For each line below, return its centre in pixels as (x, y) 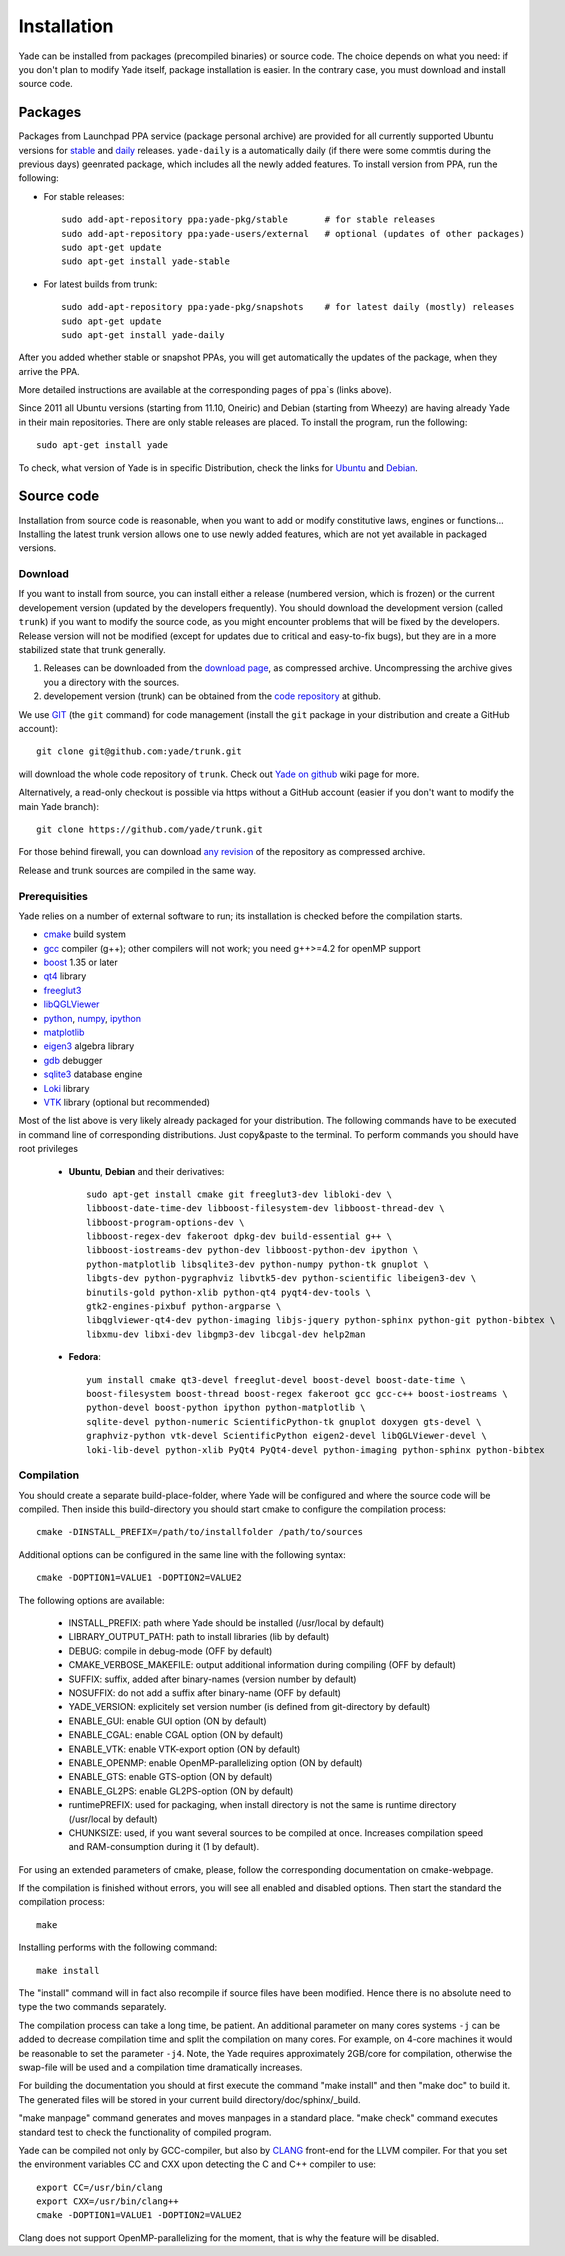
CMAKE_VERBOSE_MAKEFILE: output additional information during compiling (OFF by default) (262, 1665)
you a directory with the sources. (111, 682)
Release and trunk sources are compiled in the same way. (137, 870)
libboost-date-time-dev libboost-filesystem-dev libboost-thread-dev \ (265, 1208)
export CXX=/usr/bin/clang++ (107, 2201)
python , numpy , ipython (92, 1018)
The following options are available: (91, 1600)
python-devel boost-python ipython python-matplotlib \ (226, 1408)
